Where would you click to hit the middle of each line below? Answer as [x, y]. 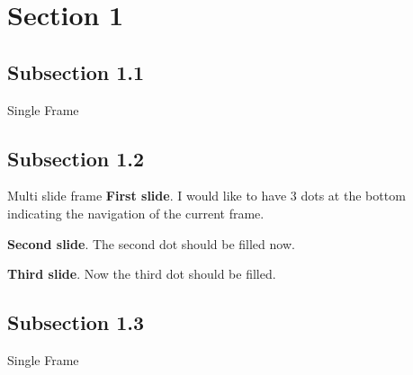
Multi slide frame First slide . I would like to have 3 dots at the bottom [206, 196]
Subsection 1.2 [76, 158]
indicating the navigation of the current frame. [136, 213]
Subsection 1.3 [76, 322]
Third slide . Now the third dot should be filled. [142, 274]
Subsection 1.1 [76, 71]
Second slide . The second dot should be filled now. [151, 243]
